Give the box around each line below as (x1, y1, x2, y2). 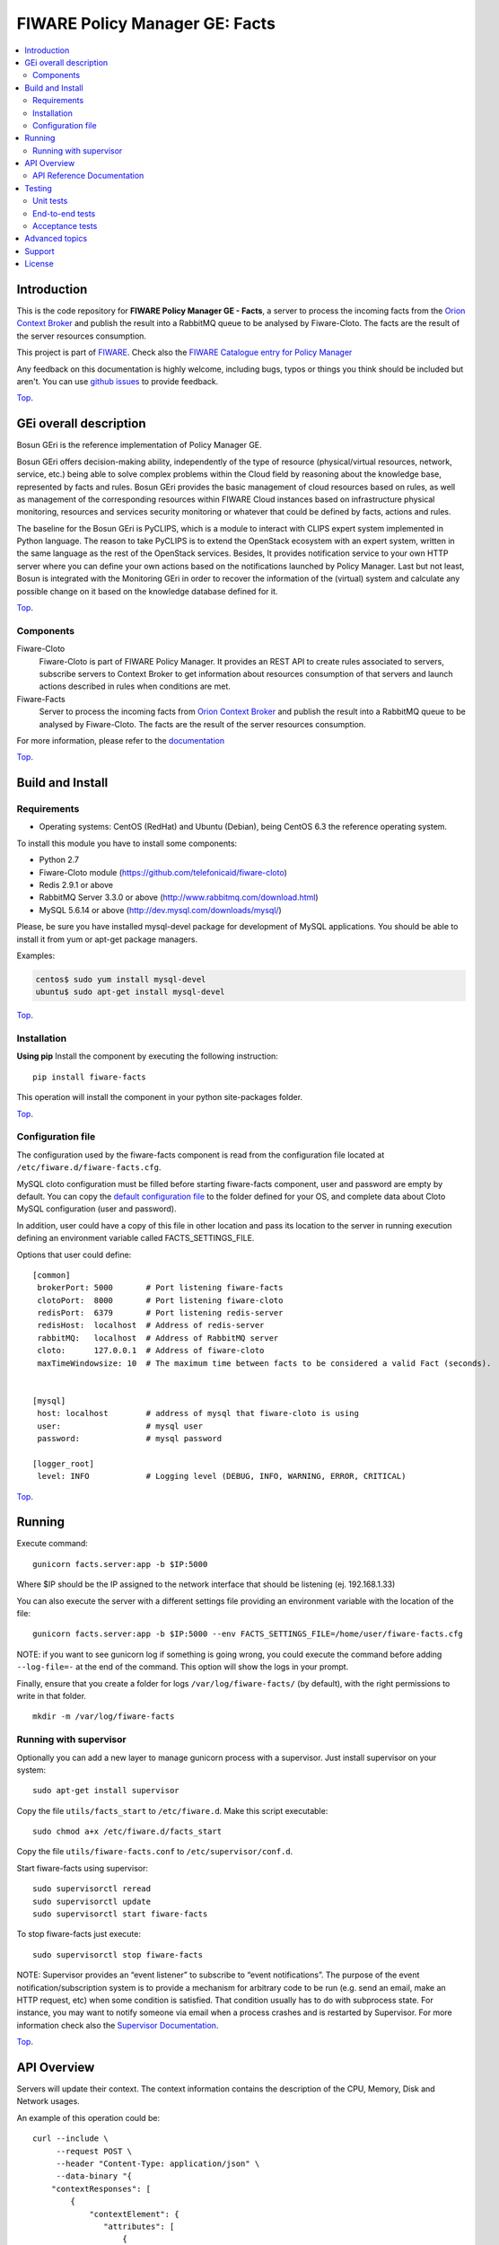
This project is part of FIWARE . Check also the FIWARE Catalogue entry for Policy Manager (16, 347, 353, 358)
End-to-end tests (32, 207, 96, 219)
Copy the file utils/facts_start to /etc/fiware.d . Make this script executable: (16, 1805, 328, 1816)
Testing (24, 182, 53, 193)
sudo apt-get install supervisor (32, 1785, 179, 1796)
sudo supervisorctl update (32, 1896, 152, 1906)
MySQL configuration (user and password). (16, 1203, 177, 1214)
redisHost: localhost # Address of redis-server (37, 1320, 265, 1331)
